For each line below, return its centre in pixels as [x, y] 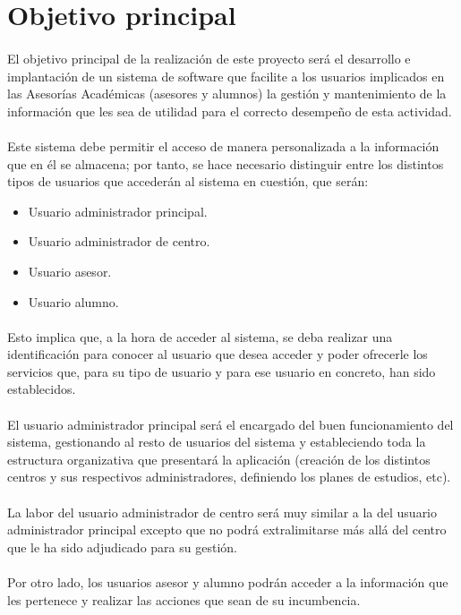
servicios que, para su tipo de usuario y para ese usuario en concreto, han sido [222, 371]
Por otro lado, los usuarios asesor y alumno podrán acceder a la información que [228, 582]
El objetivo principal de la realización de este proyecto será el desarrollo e [209, 58]
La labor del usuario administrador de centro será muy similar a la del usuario [222, 512]
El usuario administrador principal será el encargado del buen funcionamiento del [230, 424]
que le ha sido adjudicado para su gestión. [122, 547]
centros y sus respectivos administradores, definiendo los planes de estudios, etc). [229, 477]
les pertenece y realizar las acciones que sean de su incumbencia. [184, 599]
